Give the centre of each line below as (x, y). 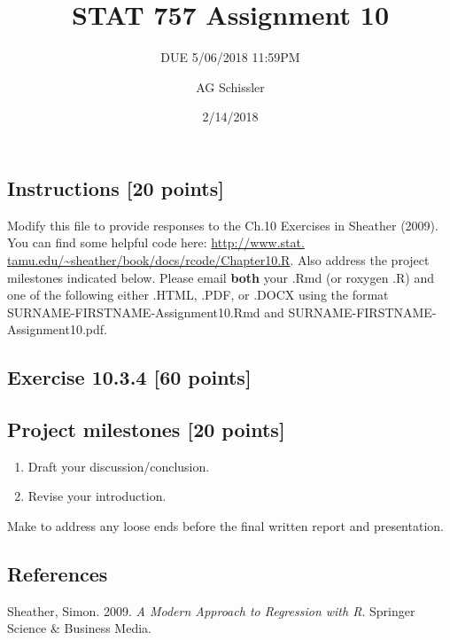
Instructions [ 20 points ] (116, 187)
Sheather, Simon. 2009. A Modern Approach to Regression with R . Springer (211, 610)
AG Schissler (230, 86)
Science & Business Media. (79, 628)
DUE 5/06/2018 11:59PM (230, 57)
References (58, 574)
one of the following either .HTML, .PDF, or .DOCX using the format (198, 295)
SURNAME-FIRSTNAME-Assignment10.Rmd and (146, 312)
